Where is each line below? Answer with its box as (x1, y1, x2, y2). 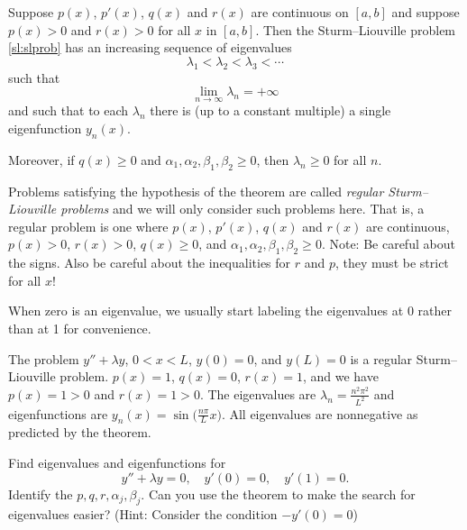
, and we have (302, 367, 379, 386)
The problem (8, 349, 79, 368)
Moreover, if (8, 150, 75, 169)
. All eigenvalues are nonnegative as (221, 404, 418, 423)
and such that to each (8, 101, 129, 120)
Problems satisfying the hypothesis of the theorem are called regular (8, 181, 384, 200)
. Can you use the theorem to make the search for (141, 484, 416, 503)
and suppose (391, 3, 460, 21)
